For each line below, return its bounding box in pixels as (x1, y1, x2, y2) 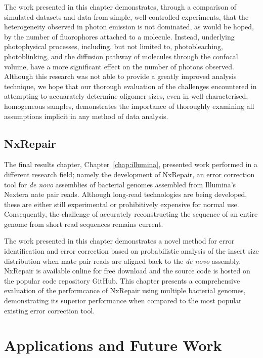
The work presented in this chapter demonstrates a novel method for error (4, 235, 235, 246)
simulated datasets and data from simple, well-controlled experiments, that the (4, 11, 249, 22)
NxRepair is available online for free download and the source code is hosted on (4, 265, 250, 276)
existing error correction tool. (4, 305, 95, 315)
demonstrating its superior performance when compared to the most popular (4, 295, 242, 306)
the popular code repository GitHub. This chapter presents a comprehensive (4, 275, 240, 286)
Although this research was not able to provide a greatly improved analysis (4, 71, 237, 82)
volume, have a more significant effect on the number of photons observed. (4, 61, 234, 71)
